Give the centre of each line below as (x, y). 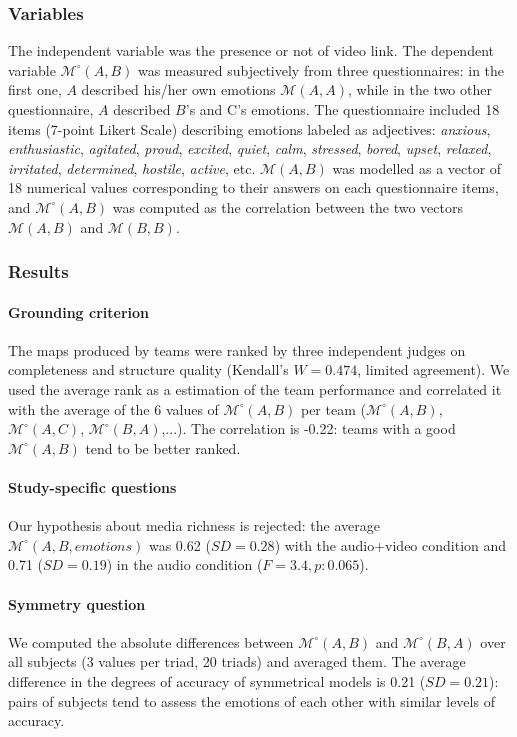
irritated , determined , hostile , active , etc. (132, 167)
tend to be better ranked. (163, 447)
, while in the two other (420, 89)
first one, (35, 89)
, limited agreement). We (433, 369)
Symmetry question (77, 603)
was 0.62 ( (179, 544)
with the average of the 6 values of (113, 408)
